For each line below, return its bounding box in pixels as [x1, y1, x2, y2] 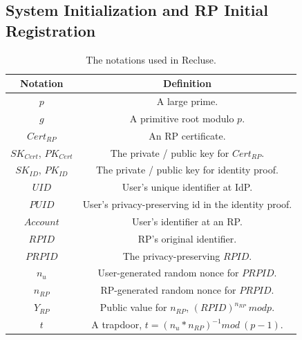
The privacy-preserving [122, 248, 220, 263]
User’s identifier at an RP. [132, 214, 243, 228]
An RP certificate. [149, 128, 226, 142]
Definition [163, 76, 211, 91]
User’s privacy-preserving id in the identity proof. [82, 197, 292, 211]
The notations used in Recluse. [86, 52, 216, 66]
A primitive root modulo [129, 111, 234, 125]
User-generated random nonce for [97, 265, 239, 280]
